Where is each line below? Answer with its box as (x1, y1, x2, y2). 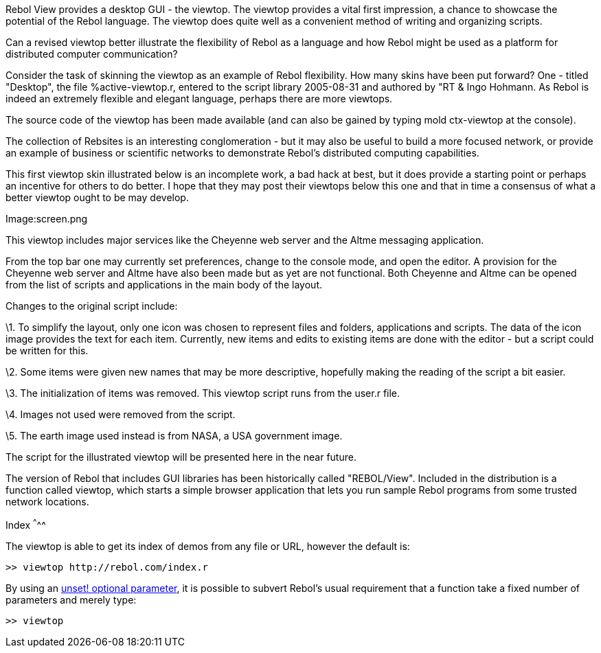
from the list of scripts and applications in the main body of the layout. (5, 279, 322, 290)
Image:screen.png (5, 213, 88, 225)
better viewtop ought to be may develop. (5, 192, 189, 203)
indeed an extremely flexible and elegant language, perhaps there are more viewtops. (5, 93, 393, 104)
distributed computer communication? (5, 48, 178, 60)
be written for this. (5, 345, 89, 356)
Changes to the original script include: (5, 300, 178, 312)
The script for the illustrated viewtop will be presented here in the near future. (5, 451, 356, 463)
